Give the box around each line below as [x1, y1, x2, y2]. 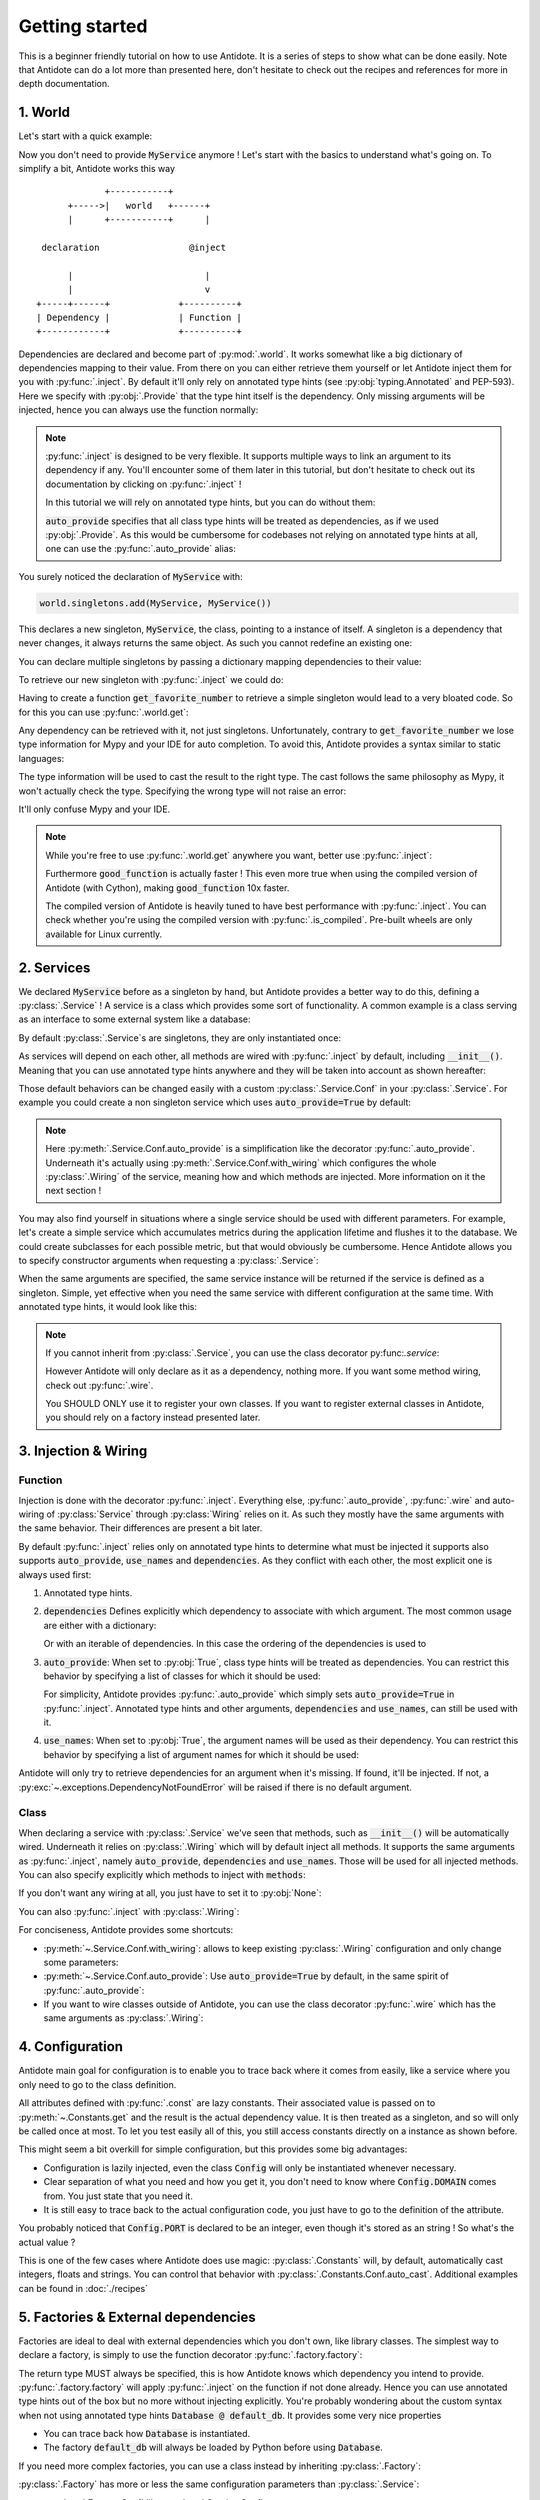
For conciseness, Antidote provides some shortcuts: [18, 1924, 234, 1936]
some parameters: [43, 1956, 119, 1968]
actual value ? [18, 2236, 76, 2248]
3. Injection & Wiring [18, 1443, 148, 1460]
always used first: [18, 1568, 92, 1580]
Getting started [18, 15, 148, 37]
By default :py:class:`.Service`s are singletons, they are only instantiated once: [18, 1031, 342, 1044]
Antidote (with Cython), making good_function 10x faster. [45, 881, 290, 894]
